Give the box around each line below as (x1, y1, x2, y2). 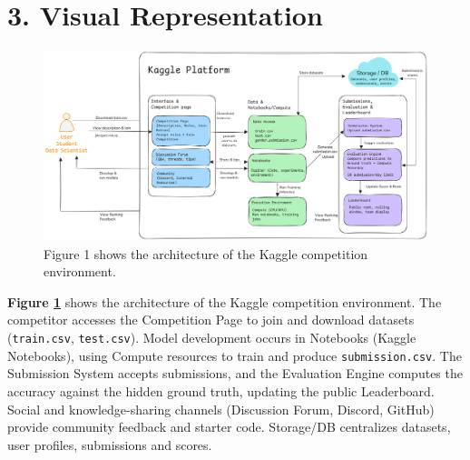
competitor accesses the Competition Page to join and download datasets (7, 310, 415, 329)
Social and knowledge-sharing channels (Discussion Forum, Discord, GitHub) (7, 399, 435, 418)
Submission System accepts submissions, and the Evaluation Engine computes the (7, 364, 463, 383)
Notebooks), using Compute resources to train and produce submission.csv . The (7, 345, 462, 365)
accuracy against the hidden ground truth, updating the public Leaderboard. (7, 381, 435, 400)
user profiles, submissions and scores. (7, 435, 212, 454)
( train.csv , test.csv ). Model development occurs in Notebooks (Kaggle (7, 328, 416, 347)
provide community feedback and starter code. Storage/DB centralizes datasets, (7, 417, 451, 436)
